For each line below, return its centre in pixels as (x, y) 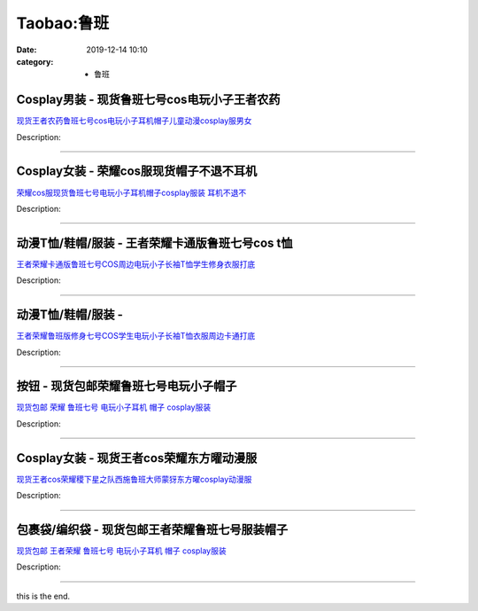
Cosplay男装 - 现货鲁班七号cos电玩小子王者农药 (148, 100)
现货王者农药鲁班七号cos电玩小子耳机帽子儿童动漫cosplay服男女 (134, 121)
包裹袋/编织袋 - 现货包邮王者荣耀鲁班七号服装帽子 (152, 529)
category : (35, 61)
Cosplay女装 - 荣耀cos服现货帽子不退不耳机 (137, 172)
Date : (27, 50)
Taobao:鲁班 (63, 23)
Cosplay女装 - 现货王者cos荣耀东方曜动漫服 (137, 458)
